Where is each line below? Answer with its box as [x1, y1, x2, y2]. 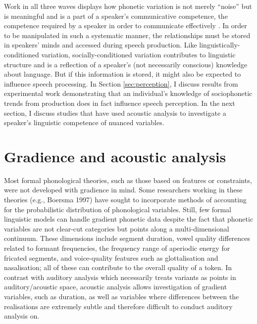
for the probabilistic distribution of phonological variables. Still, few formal [4, 204, 232, 214]
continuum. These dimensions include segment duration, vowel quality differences [4, 233, 251, 243]
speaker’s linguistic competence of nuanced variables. [4, 117, 164, 128]
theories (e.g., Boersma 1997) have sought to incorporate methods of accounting [4, 194, 247, 205]
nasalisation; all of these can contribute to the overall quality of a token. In [4, 262, 232, 273]
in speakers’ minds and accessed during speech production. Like [4, 40, 197, 50]
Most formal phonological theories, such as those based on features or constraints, [4, 175, 252, 185]
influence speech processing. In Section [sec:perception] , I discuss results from [4, 78, 238, 89]
